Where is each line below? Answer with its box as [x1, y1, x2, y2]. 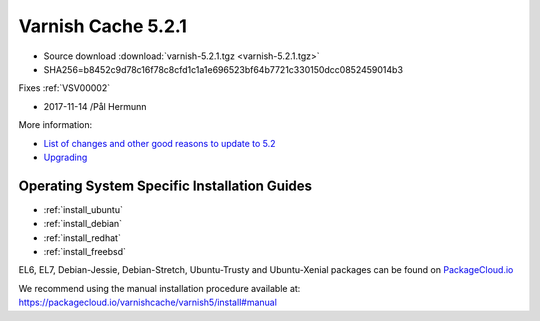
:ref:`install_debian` [43, 218, 123, 230]
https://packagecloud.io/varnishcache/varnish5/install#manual [18, 296, 277, 309]
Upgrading [43, 151, 88, 163]
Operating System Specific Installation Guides [18, 177, 313, 194]
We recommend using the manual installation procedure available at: [18, 282, 301, 294]
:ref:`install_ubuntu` [43, 203, 124, 215]
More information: [18, 119, 93, 131]
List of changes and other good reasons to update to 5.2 [43, 137, 276, 149]
